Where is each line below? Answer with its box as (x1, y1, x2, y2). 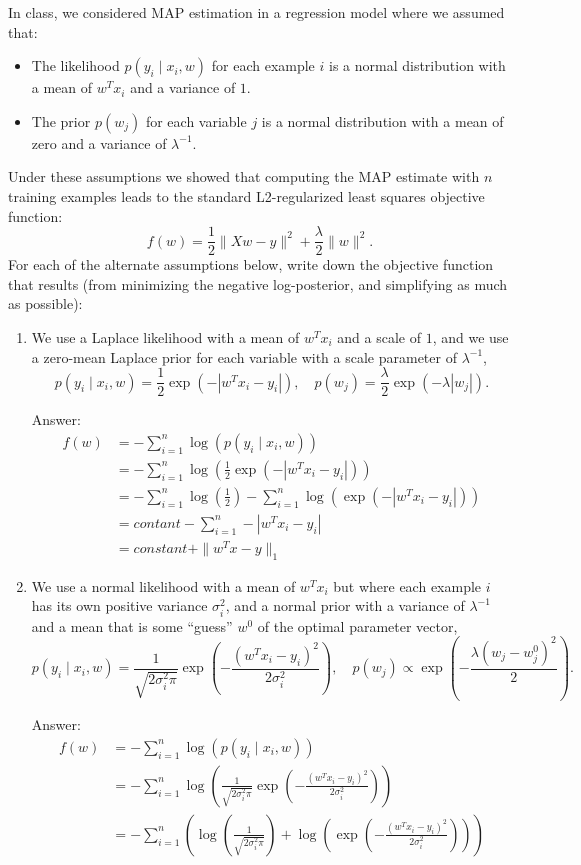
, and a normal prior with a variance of (225, 595, 465, 616)
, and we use (432, 327, 509, 347)
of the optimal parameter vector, (257, 615, 458, 636)
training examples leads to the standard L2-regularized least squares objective (8, 185, 485, 206)
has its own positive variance (31, 595, 208, 616)
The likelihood (31, 55, 120, 76)
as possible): (8, 293, 83, 314)
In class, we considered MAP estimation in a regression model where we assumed (8, 2, 505, 22)
